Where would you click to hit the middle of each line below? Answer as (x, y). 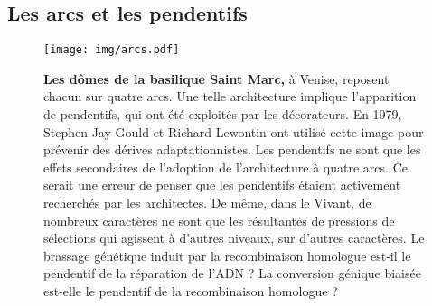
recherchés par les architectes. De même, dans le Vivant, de (207, 203)
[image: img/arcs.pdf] (112, 50)
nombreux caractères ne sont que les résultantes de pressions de (219, 220)
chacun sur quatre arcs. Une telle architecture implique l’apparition (230, 96)
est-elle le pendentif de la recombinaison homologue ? (191, 290)
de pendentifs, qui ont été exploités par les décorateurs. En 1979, (223, 114)
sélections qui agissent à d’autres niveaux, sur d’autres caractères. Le (234, 238)
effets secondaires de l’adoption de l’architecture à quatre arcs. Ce (225, 167)
